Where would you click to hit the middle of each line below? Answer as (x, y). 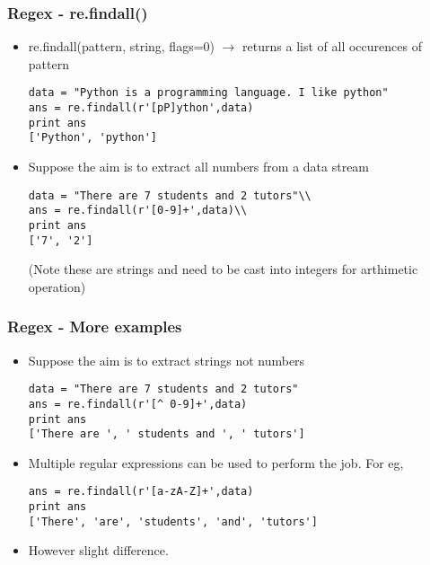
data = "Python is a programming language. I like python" (208, 93)
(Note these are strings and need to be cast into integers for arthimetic (223, 269)
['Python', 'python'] (92, 138)
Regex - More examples (95, 327)
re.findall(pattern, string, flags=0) (122, 46)
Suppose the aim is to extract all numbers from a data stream (199, 167)
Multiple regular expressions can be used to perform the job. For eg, (216, 462)
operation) (57, 286)
